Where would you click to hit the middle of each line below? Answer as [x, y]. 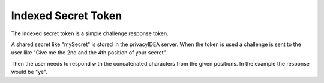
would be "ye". [29, 72]
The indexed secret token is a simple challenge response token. [90, 33]
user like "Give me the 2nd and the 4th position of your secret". [89, 53]
